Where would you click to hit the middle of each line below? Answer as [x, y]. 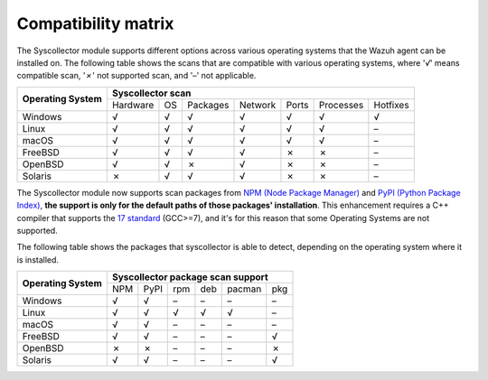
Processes [341, 105]
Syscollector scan [151, 93]
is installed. [38, 260]
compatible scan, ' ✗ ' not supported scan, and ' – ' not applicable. [136, 76]
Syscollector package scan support [190, 277]
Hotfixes [392, 105]
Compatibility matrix [95, 23]
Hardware [133, 105]
